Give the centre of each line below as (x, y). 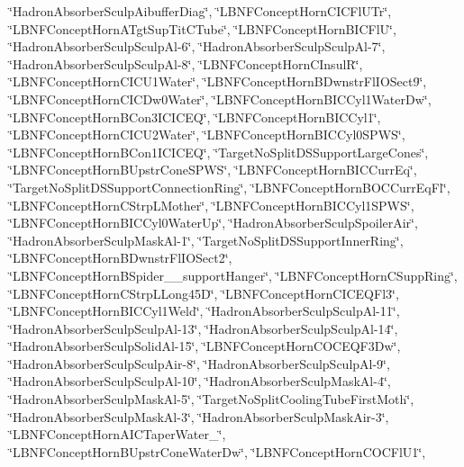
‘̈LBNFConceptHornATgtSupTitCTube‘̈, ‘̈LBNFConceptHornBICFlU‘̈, (203, 28)
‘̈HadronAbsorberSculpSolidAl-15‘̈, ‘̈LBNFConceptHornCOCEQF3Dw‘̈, (205, 346)
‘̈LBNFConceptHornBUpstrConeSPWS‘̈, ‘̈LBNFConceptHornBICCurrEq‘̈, (213, 170)
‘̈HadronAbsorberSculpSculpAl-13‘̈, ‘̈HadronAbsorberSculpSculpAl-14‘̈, (204, 328)
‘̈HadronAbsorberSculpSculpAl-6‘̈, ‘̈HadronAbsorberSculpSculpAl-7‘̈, (197, 46)
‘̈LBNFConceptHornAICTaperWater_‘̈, (118, 434)
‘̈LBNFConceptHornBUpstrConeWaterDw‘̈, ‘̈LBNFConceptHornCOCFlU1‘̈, (218, 451)
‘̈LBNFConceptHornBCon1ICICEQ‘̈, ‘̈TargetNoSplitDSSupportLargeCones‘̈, (219, 152)
